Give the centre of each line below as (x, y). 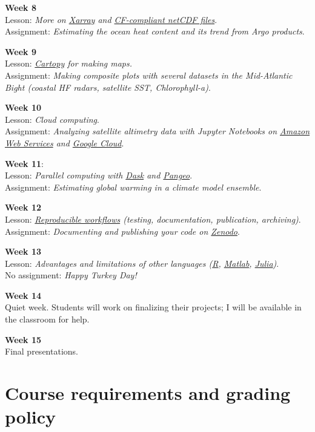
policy (31, 417)
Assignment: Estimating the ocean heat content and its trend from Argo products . (155, 31)
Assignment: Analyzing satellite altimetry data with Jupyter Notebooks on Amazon (157, 131)
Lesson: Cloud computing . (52, 119)
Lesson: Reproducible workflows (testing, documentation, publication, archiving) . (153, 219)
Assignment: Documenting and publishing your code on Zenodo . (122, 231)
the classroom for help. (47, 319)
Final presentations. (41, 351)
